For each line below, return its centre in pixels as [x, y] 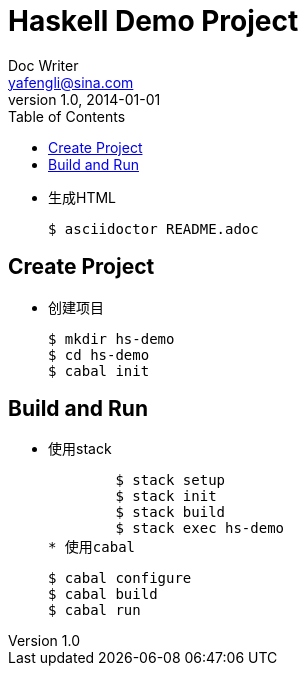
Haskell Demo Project [153, 21]
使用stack [80, 449]
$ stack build [170, 512]
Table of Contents [67, 116]
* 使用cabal [92, 547]
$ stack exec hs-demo [200, 528]
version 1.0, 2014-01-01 [84, 99]
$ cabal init [99, 370]
